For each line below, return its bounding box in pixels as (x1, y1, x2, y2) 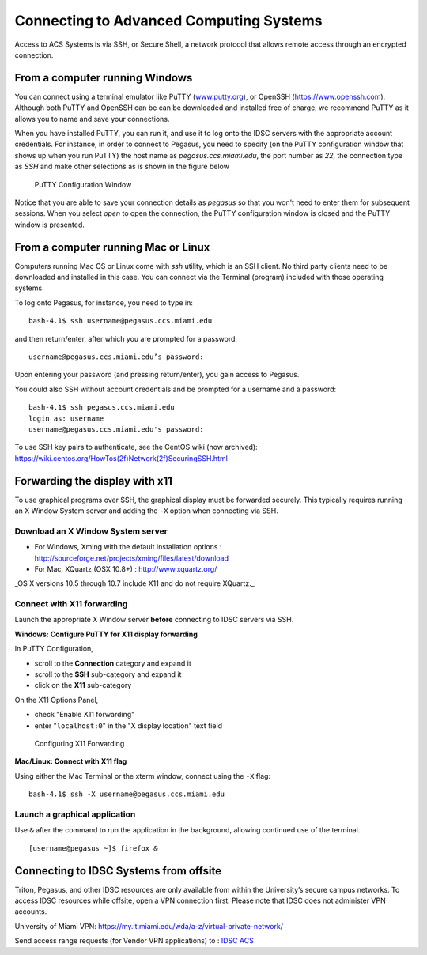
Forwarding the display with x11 (14, 474, 173, 488)
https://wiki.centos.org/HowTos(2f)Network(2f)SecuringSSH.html (14, 453, 229, 462)
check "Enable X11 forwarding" (34, 710, 135, 719)
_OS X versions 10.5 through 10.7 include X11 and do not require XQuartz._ (14, 579, 255, 588)
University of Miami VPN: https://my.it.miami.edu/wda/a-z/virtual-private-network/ (14, 921, 284, 930)
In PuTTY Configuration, (14, 644, 94, 654)
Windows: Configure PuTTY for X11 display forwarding (14, 629, 198, 639)
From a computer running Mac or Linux (14, 240, 210, 254)
